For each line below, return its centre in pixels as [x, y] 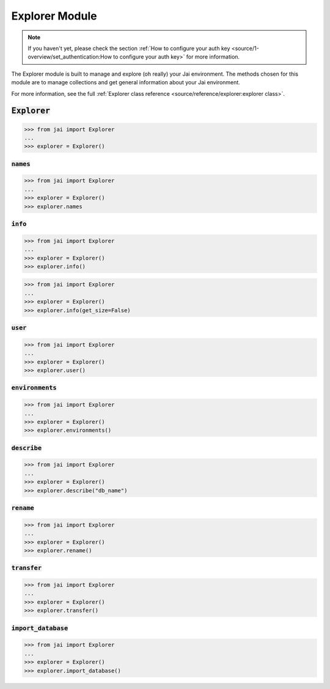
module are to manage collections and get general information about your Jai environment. [126, 82]
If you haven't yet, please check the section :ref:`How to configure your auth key [129, 48]
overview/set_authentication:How [70, 57]
